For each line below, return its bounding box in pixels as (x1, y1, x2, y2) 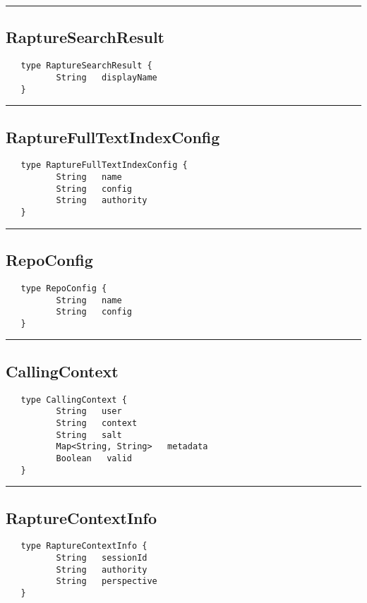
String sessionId (56, 553, 148, 564)
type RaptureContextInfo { (20, 541, 148, 552)
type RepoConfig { (20, 283, 107, 293)
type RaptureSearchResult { (20, 61, 152, 71)
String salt (56, 430, 122, 440)
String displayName (56, 72, 157, 83)
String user (56, 406, 122, 417)
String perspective (56, 576, 157, 587)
